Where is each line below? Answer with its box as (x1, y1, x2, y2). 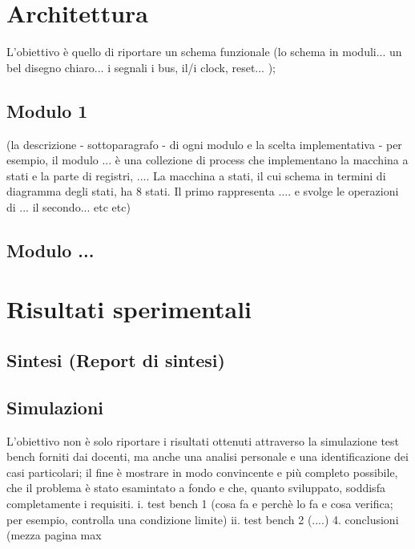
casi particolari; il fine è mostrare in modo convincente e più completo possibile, (6, 463, 398, 480)
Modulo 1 (6, 98, 88, 123)
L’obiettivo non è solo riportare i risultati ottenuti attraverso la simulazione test (6, 432, 400, 449)
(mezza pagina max (6, 527, 102, 543)
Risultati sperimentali (6, 293, 252, 325)
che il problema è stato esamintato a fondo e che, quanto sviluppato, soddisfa (6, 479, 385, 496)
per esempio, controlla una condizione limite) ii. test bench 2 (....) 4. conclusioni (6, 511, 399, 527)
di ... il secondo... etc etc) (6, 198, 131, 215)
